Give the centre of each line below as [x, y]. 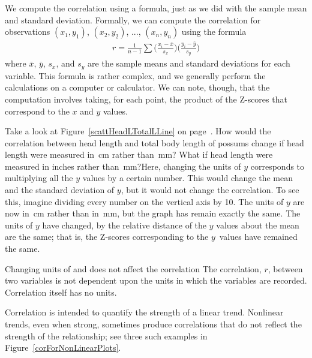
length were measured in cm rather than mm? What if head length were [139, 154]
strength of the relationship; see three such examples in [106, 336]
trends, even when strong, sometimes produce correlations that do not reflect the [153, 324]
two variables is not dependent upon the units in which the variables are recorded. [156, 280]
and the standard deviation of [60, 190]
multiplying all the [39, 178]
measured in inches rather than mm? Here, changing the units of [123, 166]
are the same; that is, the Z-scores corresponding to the [107, 237]
